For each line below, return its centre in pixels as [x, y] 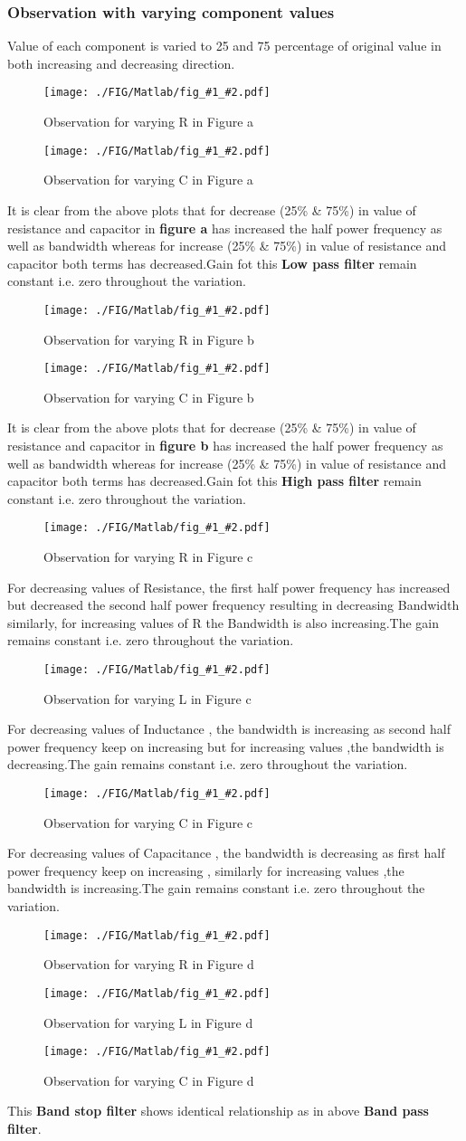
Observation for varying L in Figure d [148, 1022]
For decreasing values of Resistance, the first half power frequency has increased [229, 587]
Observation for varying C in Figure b [149, 397]
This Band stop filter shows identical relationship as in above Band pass [218, 1111]
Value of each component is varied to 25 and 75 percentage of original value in [224, 46]
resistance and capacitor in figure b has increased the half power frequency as [225, 445]
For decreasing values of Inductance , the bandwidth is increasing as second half [229, 729]
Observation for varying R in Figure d [149, 964]
